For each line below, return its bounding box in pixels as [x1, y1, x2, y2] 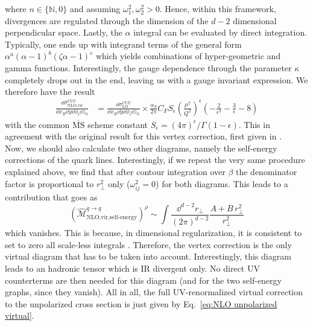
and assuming [69, 2, 121, 14]
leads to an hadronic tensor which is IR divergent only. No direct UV [5, 262, 260, 275]
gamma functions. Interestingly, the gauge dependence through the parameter [5, 61, 292, 74]
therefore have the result [5, 85, 95, 98]
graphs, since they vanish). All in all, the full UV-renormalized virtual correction [5, 286, 303, 298]
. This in [238, 118, 270, 130]
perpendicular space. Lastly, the [5, 26, 122, 39]
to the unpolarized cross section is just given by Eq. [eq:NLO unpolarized [5, 297, 277, 310]
